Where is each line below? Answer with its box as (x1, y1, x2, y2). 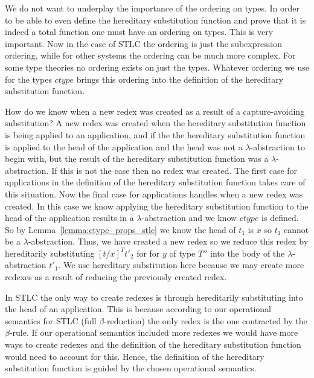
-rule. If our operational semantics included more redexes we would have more (9, 326, 298, 339)
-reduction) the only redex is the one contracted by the (104, 314, 307, 327)
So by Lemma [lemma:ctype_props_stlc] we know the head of (5, 223, 236, 235)
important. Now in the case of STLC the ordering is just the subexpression (5, 37, 282, 50)
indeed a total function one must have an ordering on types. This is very (5, 25, 274, 38)
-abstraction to (250, 140, 305, 153)
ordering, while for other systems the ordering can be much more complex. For (5, 49, 296, 62)
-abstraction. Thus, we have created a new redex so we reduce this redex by (28, 235, 309, 248)
